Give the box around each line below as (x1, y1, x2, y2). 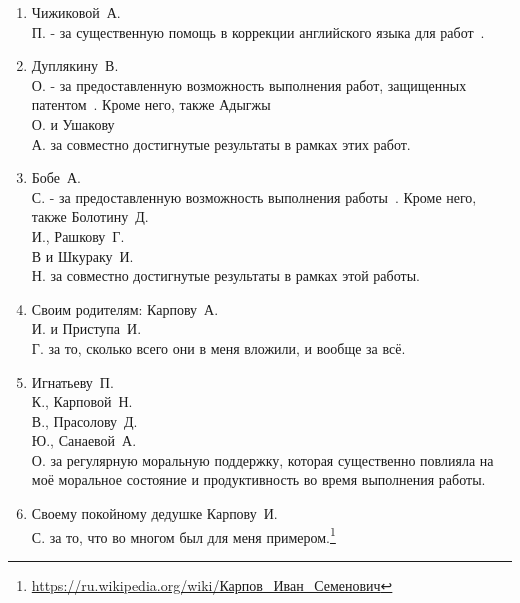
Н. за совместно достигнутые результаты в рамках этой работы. (31, 265, 420, 286)
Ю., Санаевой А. (31, 430, 137, 451)
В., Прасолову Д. (31, 410, 138, 431)
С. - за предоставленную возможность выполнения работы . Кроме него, (31, 186, 477, 207)
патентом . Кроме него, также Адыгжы (31, 94, 271, 115)
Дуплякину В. (31, 55, 119, 76)
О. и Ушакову (31, 113, 115, 134)
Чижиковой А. (31, 2, 121, 22)
